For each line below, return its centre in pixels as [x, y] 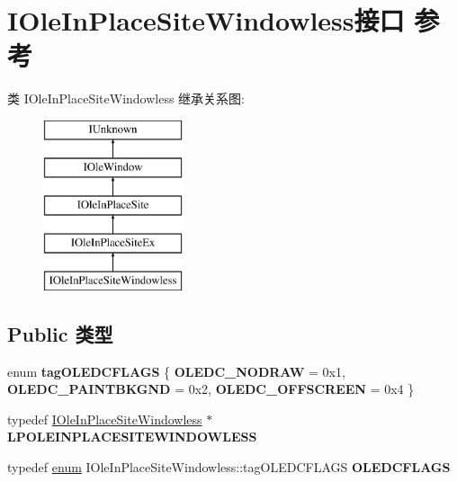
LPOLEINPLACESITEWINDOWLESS [132, 437]
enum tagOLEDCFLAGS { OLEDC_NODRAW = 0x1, [176, 371]
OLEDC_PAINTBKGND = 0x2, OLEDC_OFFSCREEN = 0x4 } [211, 389]
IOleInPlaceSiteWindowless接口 [206, 20]
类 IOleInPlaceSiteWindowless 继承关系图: [126, 98]
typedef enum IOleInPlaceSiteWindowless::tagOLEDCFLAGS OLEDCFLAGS [229, 467]
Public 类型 [60, 333]
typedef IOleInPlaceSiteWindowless [105, 419]
